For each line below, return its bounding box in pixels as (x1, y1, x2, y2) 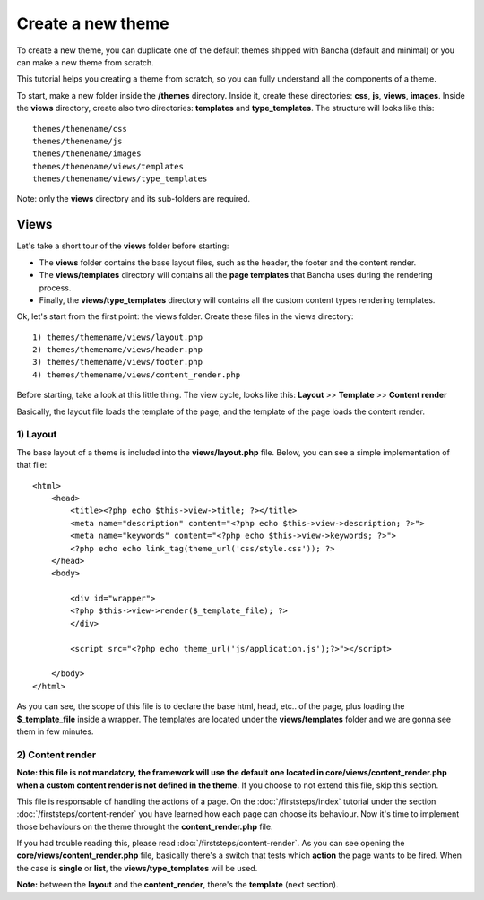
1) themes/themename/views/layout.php (32, 332, 203, 342)
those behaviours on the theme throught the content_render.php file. (16, 821, 273, 832)
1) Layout (16, 428, 57, 441)
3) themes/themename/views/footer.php (32, 357, 203, 368)
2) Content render (16, 749, 97, 761)
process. (39, 282, 72, 293)
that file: (16, 460, 48, 471)
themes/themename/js (32, 135, 123, 146)
